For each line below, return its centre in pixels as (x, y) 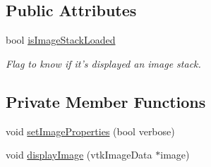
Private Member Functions (106, 101)
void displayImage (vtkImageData (79, 155)
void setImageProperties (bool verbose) (90, 131)
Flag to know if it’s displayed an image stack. (103, 63)
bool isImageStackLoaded (61, 40)
